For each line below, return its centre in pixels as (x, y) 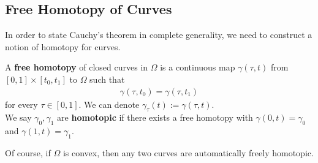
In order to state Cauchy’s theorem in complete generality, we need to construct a (159, 35)
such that (107, 79)
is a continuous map (198, 67)
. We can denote (109, 104)
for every (21, 104)
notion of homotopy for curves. (63, 46)
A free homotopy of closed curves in (77, 67)
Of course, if (28, 153)
